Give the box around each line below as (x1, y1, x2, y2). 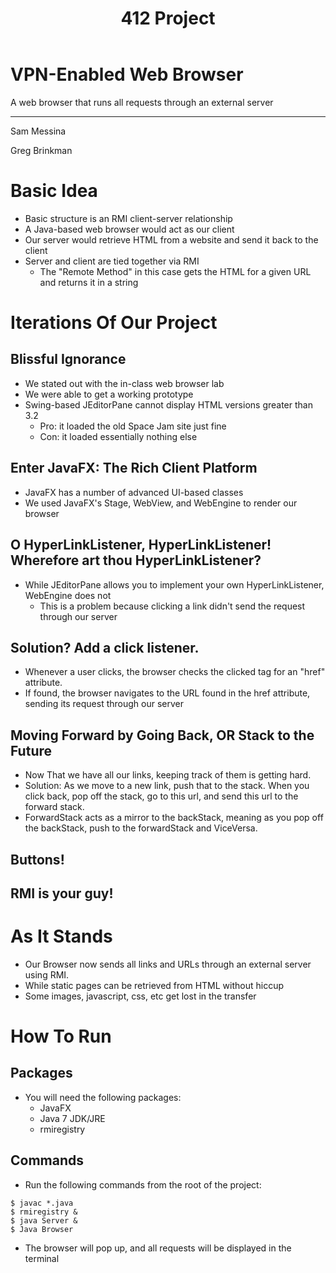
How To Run (10, 1025, 112, 1048)
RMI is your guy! (10, 885, 114, 902)
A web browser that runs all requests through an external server (10, 96, 274, 108)
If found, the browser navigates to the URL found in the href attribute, (24, 687, 311, 699)
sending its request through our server (24, 698, 184, 710)
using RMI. (24, 968, 70, 981)
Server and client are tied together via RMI (24, 255, 200, 267)
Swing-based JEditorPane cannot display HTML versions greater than (24, 398, 313, 411)
